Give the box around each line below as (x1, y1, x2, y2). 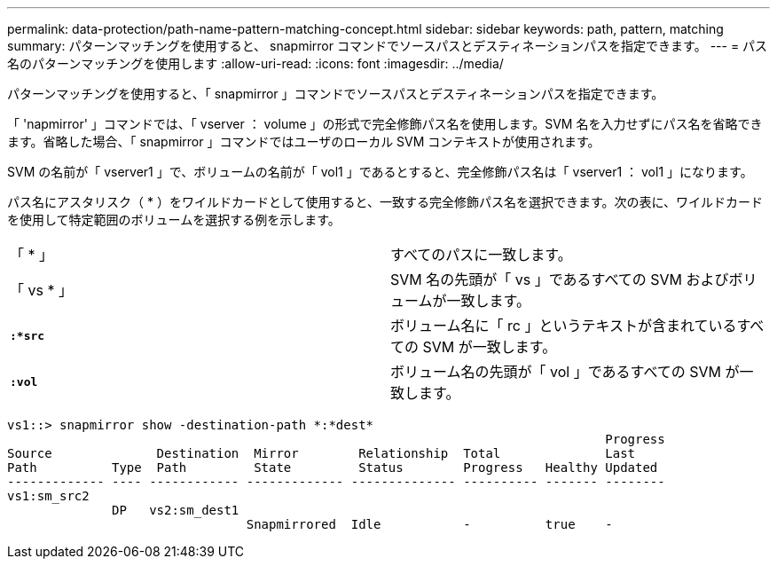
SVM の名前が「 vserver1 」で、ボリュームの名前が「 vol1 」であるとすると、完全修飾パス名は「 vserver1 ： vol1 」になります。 (7, 164, 753, 179)
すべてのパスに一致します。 (390, 246, 572, 263)
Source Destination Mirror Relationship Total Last (7, 446, 636, 460)
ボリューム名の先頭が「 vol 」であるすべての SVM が (390, 363, 740, 381)
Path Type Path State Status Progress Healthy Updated (7, 460, 658, 475)
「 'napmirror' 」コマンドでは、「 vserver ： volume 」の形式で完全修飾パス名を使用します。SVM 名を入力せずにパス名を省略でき (7, 116, 763, 131)
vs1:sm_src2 (7, 489, 90, 503)
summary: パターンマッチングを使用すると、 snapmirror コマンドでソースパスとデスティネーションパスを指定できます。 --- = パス (7, 38, 768, 53)
